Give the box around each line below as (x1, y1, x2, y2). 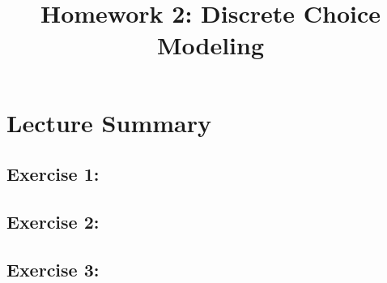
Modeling (156, 28, 265, 62)
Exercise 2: (6, 208, 100, 234)
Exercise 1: (6, 161, 100, 187)
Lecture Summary (6, 105, 211, 139)
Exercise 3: (6, 256, 100, 281)
